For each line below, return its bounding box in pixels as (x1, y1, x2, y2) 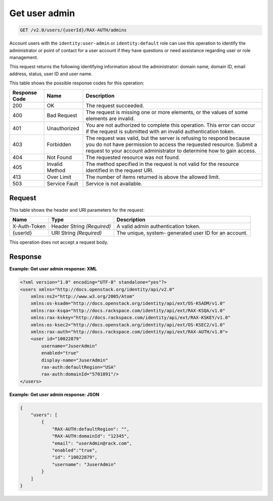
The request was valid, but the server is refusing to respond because (85, 134, 250, 142)
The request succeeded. (85, 102, 144, 109)
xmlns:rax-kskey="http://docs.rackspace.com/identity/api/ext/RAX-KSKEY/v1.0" (30, 315, 231, 321)
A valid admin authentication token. (116, 223, 201, 230)
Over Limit (47, 173, 72, 180)
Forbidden (47, 141, 72, 148)
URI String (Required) (51, 230, 102, 237)
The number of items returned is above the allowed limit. (85, 173, 220, 180)
